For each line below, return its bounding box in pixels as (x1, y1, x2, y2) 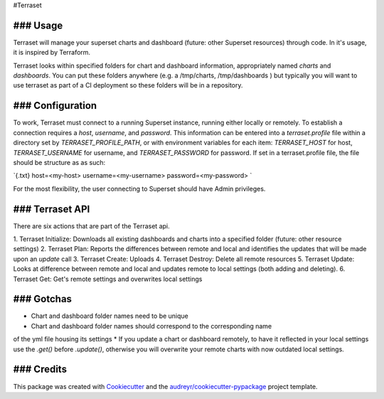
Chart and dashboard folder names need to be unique (31, 312, 188, 320)
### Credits (13, 363, 68, 376)
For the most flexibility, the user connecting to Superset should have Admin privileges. (13, 184, 266, 193)
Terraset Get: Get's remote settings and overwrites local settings (13, 275, 203, 283)
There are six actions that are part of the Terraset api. (13, 221, 170, 230)
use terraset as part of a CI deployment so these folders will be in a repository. (13, 81, 243, 90)
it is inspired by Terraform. (13, 48, 91, 57)
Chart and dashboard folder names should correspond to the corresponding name (31, 321, 272, 330)
